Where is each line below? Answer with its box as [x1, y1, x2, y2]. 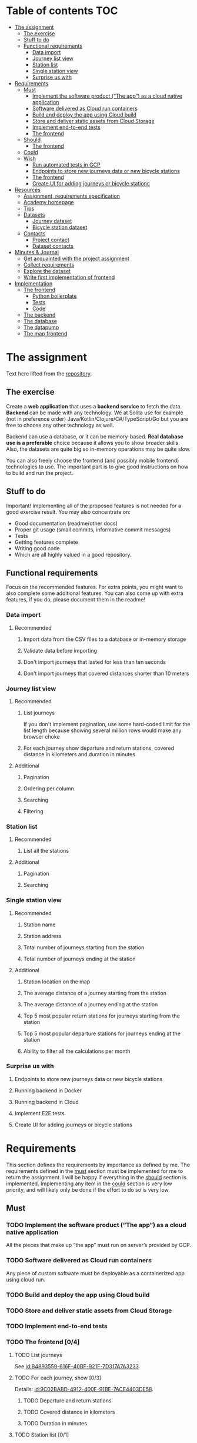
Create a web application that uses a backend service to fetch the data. [6, 403, 182, 410]
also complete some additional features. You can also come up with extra [6, 590, 183, 597]
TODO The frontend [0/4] [6, 1338, 80, 1346]
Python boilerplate [32, 292, 77, 300]
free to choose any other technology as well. [6, 421, 115, 428]
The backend [23, 311, 56, 318]
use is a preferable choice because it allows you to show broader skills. [6, 439, 181, 446]
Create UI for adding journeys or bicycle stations [14, 1121, 132, 1128]
